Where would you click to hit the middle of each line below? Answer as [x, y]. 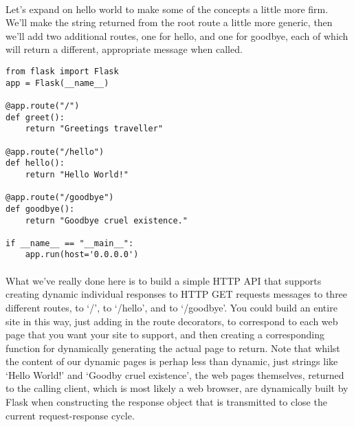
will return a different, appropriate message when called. [124, 49]
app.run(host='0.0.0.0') [82, 255]
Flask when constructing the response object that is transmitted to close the [166, 402]
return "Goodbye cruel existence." [106, 220]
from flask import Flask [62, 71]
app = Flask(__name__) [57, 83]
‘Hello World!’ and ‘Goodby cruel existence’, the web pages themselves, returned [175, 374]
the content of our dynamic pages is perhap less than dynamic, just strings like [172, 361]
